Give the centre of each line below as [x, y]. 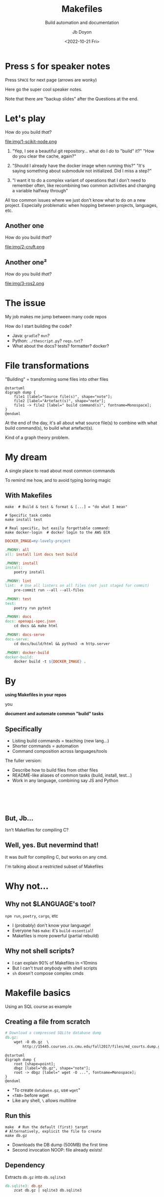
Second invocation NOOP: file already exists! [57, 1150]
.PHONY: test [18, 599]
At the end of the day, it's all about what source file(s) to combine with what [81, 423]
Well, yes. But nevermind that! [52, 845]
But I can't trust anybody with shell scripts [55, 968]
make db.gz [16, 1135]
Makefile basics [38, 993]
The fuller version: [23, 761]
